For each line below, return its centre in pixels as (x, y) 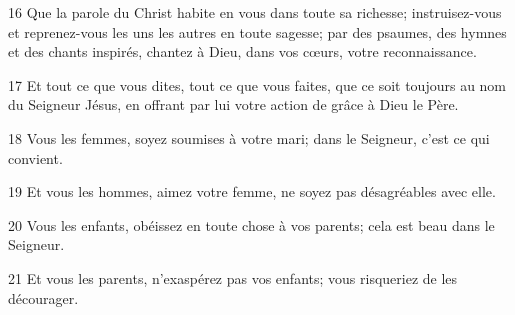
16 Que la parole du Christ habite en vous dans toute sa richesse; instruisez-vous (255, 12)
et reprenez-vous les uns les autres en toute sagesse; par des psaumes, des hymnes (257, 31)
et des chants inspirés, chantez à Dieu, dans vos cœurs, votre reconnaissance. (242, 51)
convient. (35, 157)
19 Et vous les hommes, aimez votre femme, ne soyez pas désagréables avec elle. (252, 191)
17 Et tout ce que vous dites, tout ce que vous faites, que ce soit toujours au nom (257, 84)
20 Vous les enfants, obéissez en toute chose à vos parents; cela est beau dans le (251, 224)
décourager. (43, 297)
